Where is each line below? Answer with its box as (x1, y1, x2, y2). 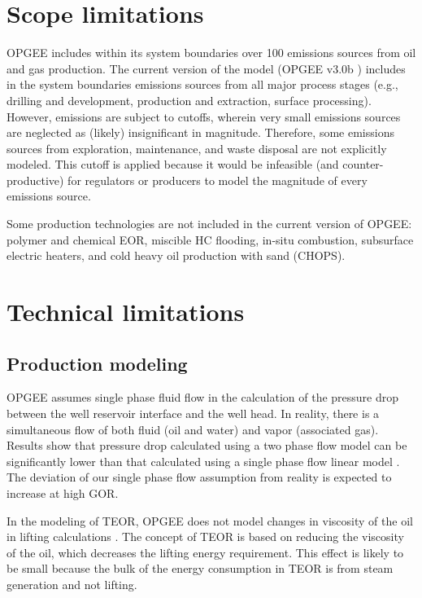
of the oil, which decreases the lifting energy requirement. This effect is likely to (7, 543, 404, 561)
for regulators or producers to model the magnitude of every (67, 171, 368, 188)
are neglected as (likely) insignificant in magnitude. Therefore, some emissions (7, 124, 394, 141)
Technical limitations (7, 295, 245, 328)
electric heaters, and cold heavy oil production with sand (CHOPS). (7, 247, 346, 264)
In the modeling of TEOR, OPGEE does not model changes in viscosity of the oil (7, 512, 413, 529)
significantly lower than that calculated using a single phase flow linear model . (7, 452, 400, 469)
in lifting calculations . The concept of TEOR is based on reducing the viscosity (7, 528, 404, 545)
